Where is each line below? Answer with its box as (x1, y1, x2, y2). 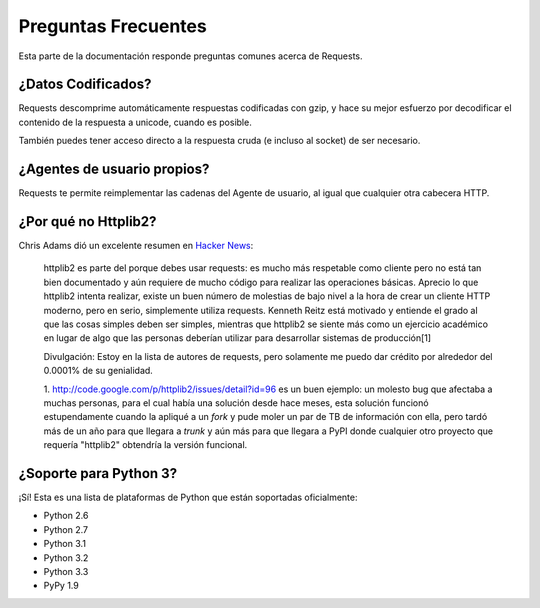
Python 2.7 (43, 523, 89, 535)
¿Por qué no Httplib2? (18, 213, 157, 230)
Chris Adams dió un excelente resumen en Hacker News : (18, 240, 254, 252)
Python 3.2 (43, 551, 89, 564)
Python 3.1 (43, 538, 87, 550)
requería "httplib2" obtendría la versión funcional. (43, 439, 248, 451)
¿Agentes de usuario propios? (18, 161, 210, 178)
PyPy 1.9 (43, 580, 79, 592)
